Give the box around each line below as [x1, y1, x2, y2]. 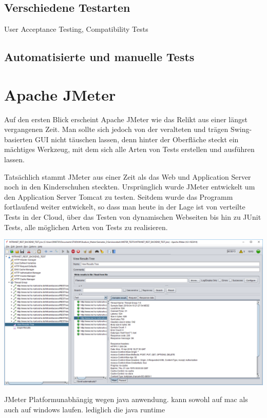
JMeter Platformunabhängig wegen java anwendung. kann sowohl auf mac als [4, 394, 248, 405]
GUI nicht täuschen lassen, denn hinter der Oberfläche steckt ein [35, 134, 239, 144]
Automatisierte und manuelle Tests [4, 49, 195, 65]
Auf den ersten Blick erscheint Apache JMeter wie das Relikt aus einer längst [4, 113, 247, 124]
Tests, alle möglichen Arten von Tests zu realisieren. [4, 221, 168, 232]
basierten [4, 134, 33, 144]
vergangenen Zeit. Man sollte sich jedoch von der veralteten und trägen [4, 124, 228, 135]
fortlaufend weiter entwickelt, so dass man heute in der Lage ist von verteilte [4, 201, 245, 212]
